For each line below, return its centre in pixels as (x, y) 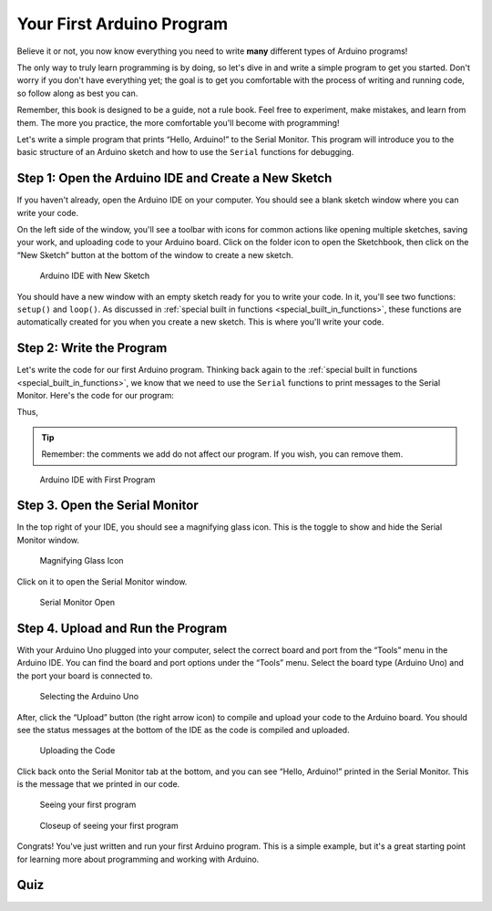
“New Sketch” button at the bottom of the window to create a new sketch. (155, 254)
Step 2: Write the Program (92, 348)
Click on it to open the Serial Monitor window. (102, 581)
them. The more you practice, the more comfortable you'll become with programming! (178, 122)
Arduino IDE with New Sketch (95, 276)
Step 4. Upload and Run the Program (122, 628)
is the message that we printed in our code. (98, 784)
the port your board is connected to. (85, 676)
